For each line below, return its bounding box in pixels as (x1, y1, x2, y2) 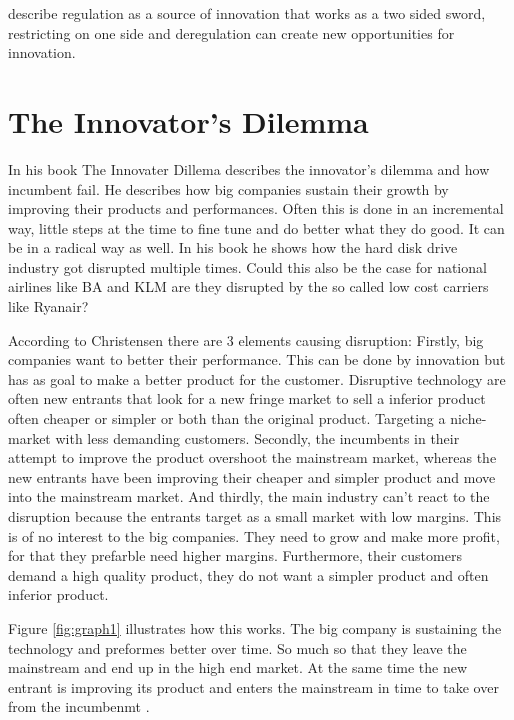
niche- (450, 408, 487, 429)
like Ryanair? (8, 296, 89, 317)
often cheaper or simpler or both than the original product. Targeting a (8, 408, 446, 429)
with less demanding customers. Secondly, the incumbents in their (55, 427, 460, 448)
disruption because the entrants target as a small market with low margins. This (8, 506, 502, 526)
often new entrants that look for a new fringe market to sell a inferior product (8, 388, 486, 409)
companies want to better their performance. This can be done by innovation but (8, 349, 506, 370)
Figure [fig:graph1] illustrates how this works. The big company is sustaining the (8, 617, 502, 638)
